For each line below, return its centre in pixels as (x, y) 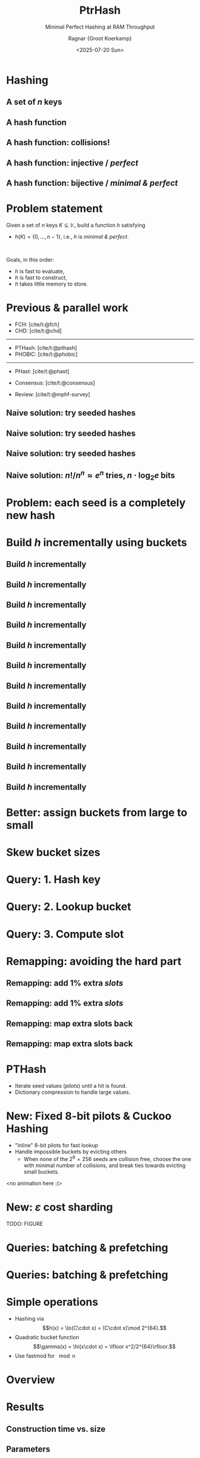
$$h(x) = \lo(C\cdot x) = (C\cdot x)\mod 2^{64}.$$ (104, 1328)
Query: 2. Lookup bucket (69, 907)
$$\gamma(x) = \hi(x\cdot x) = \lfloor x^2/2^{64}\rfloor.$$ (104, 1347)
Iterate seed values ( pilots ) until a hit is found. (71, 1086)
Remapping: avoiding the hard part (94, 961)
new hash (31, 515)
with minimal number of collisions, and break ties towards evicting (104, 1165)
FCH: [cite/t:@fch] (37, 324)
